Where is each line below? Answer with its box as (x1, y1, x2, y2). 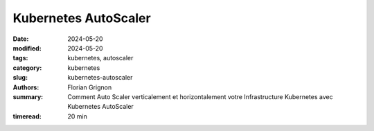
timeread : (12, 112, 42, 121)
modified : (12, 44, 42, 52)
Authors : (12, 83, 39, 91)
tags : (12, 54, 28, 62)
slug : (12, 73, 28, 82)
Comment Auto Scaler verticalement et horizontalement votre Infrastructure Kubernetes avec (67, 92, 333, 101)
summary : (12, 92, 44, 101)
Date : (12, 35, 29, 43)
